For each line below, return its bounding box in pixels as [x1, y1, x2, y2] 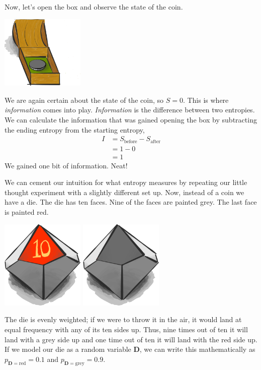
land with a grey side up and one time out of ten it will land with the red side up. [5, 334, 257, 344]
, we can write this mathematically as [139, 344, 255, 354]
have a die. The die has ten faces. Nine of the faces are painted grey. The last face [5, 197, 257, 207]
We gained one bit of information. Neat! [5, 160, 128, 170]
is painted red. [5, 207, 49, 217]
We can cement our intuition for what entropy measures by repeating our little [5, 177, 247, 188]
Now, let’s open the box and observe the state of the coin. [5, 2, 183, 12]
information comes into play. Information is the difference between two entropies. [5, 104, 255, 115]
